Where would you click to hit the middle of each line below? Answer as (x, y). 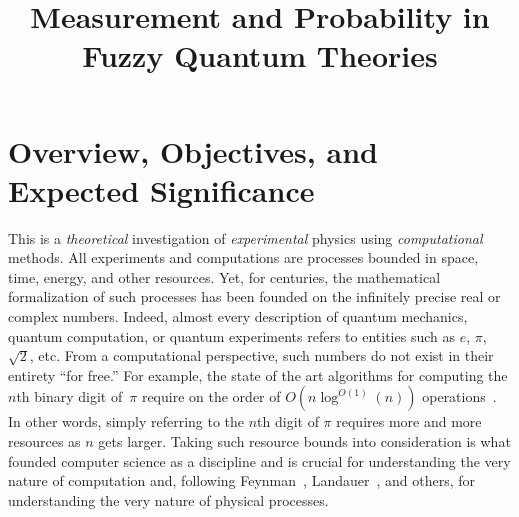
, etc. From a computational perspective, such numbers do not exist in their (261, 355)
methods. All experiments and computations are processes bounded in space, (243, 257)
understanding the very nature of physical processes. (168, 499)
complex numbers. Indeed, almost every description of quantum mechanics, (238, 316)
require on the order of (211, 396)
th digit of (288, 421)
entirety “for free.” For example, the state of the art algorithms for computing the (258, 374)
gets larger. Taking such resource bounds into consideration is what (304, 441)
